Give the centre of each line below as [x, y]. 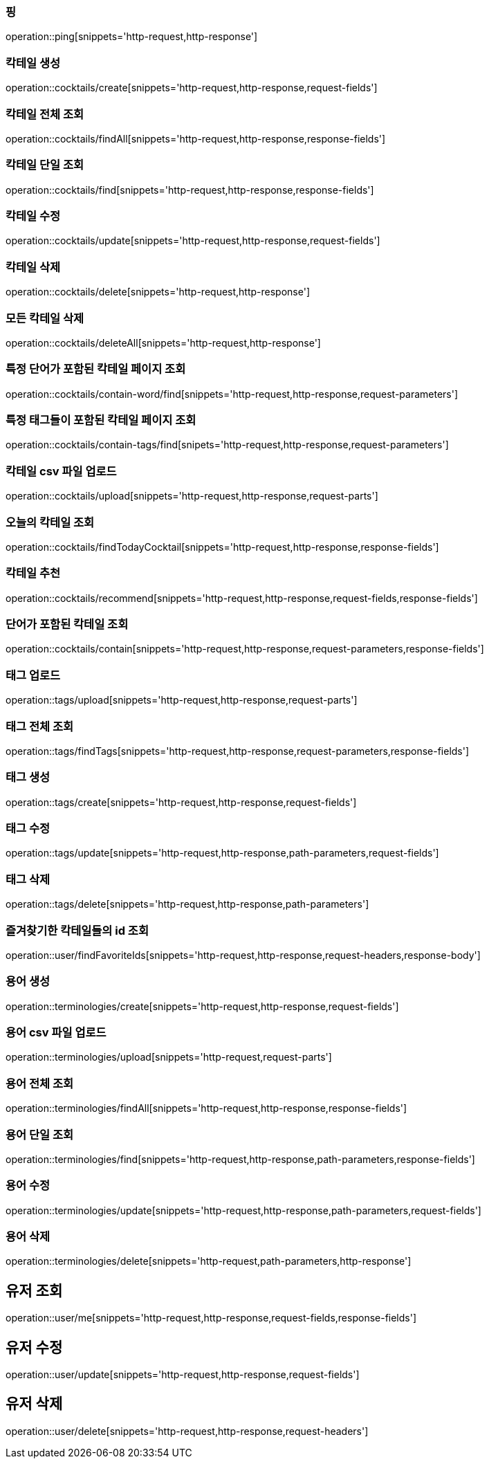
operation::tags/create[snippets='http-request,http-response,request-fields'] [181, 802]
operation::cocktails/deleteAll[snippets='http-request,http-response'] [163, 342]
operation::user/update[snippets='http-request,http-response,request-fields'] [183, 1375]
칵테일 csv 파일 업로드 [61, 471]
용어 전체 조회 [40, 1083]
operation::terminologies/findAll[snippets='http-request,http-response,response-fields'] [206, 1108]
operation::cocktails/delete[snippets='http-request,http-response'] [158, 292]
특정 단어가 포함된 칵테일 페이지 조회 [96, 369]
